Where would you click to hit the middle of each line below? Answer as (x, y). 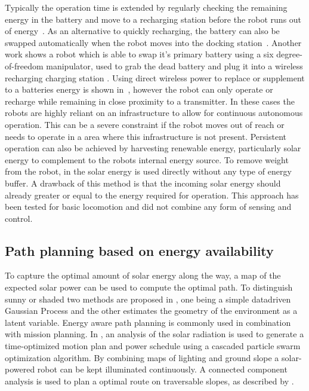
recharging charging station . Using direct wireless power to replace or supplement (155, 77)
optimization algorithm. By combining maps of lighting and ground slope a (142, 357)
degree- (289, 54)
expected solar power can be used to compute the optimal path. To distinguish (149, 287)
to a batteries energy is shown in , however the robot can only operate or (139, 89)
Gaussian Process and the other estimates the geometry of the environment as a (151, 311)
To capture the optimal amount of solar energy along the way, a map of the (143, 275)
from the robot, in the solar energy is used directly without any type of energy (148, 171)
